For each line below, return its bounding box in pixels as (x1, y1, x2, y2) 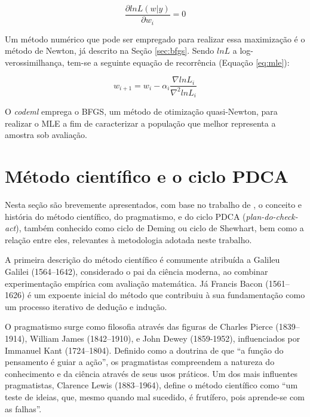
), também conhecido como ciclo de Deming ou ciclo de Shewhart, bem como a (16, 222, 304, 234)
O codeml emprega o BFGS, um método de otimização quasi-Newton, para (5, 105, 278, 118)
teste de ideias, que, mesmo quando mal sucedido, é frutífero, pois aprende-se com (5, 390, 305, 403)
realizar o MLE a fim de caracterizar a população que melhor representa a (5, 116, 276, 129)
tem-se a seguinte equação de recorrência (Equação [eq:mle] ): (67, 56, 290, 68)
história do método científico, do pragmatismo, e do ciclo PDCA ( (5, 210, 246, 222)
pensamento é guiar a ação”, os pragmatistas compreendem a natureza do (5, 355, 275, 368)
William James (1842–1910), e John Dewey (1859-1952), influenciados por (29, 332, 300, 344)
